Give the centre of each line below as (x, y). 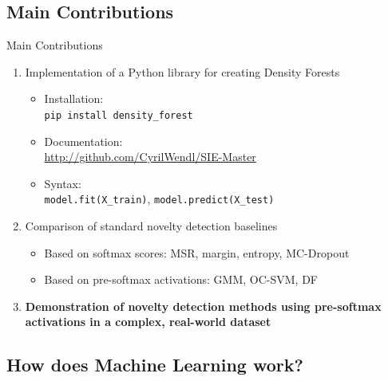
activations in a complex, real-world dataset (148, 322)
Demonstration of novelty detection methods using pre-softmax (203, 306)
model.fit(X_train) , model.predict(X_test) (159, 199)
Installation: (74, 98)
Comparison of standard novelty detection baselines (151, 226)
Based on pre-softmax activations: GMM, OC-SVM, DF (181, 279)
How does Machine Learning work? (155, 365)
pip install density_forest (119, 115)
